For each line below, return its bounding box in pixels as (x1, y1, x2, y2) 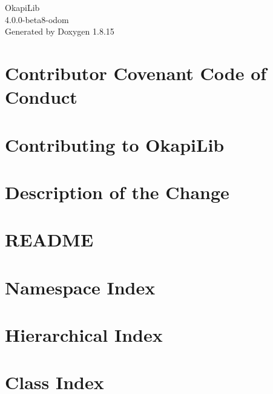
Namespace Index (5, 274, 156, 299)
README (5, 227, 94, 252)
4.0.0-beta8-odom (5, 13, 69, 25)
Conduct (5, 84, 77, 109)
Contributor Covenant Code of (5, 60, 267, 85)
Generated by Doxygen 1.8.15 (5, 25, 114, 38)
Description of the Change (5, 179, 229, 204)
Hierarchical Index (5, 322, 163, 347)
